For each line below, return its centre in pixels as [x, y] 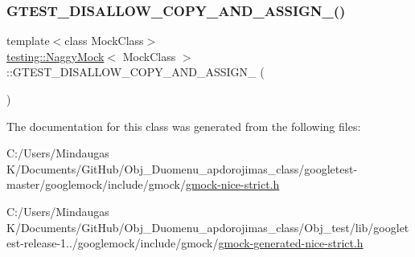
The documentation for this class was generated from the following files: [184, 126]
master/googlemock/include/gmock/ [96, 184]
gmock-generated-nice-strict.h [291, 243]
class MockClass [104, 41]
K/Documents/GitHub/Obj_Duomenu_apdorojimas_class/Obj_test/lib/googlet [208, 227]
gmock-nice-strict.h [232, 184]
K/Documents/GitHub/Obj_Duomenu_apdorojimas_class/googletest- [182, 168]
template [28, 41]
